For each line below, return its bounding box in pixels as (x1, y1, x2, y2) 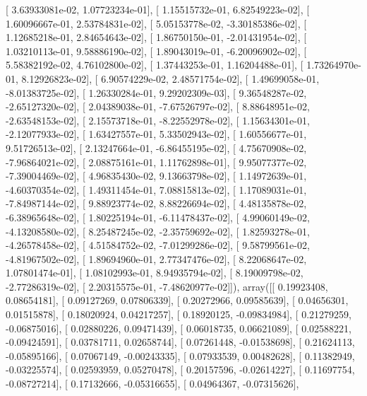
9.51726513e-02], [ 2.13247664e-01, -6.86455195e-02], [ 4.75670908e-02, (6, 140, 307, 155)
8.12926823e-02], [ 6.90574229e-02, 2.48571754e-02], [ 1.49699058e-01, (21, 71, 320, 86)
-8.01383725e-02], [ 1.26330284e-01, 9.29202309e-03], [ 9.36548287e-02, (6, 85, 307, 100)
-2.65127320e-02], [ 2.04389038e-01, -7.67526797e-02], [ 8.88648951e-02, (6, 99, 310, 114)
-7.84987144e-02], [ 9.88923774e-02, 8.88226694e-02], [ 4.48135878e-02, (6, 196, 307, 211)
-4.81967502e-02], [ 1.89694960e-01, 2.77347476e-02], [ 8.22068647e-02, (6, 251, 307, 266)
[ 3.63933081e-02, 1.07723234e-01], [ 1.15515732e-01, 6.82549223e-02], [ (6, 2, 310, 16)
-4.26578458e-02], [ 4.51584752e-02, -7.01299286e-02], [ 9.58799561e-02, (6, 238, 310, 252)
